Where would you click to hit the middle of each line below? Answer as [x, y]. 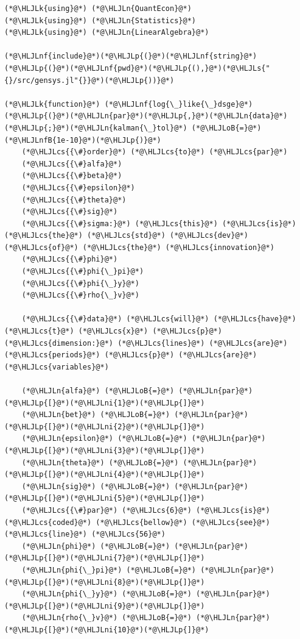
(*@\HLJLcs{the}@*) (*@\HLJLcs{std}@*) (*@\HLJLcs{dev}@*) [126, 236]
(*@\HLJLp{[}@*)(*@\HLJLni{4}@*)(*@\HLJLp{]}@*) [105, 475]
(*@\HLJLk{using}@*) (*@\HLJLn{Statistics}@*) [100, 20]
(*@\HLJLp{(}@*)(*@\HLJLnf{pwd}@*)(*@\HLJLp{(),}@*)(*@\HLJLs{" [137, 68]
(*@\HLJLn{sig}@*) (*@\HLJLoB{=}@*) [96, 486]
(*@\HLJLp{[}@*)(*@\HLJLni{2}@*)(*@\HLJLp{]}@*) [105, 427]
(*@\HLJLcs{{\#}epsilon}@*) [78, 187]
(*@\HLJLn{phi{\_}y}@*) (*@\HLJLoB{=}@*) [106, 594]
